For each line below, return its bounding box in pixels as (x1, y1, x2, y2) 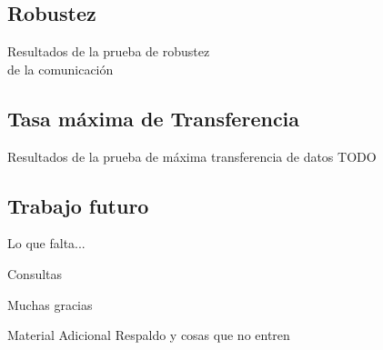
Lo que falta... (7, 234, 86, 253)
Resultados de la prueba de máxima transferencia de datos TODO (7, 146, 377, 165)
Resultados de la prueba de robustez (7, 42, 210, 61)
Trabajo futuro (7, 191, 149, 219)
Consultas (7, 264, 63, 283)
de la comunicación (7, 59, 114, 78)
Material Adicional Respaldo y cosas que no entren (7, 325, 290, 345)
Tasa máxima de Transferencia (7, 104, 300, 132)
